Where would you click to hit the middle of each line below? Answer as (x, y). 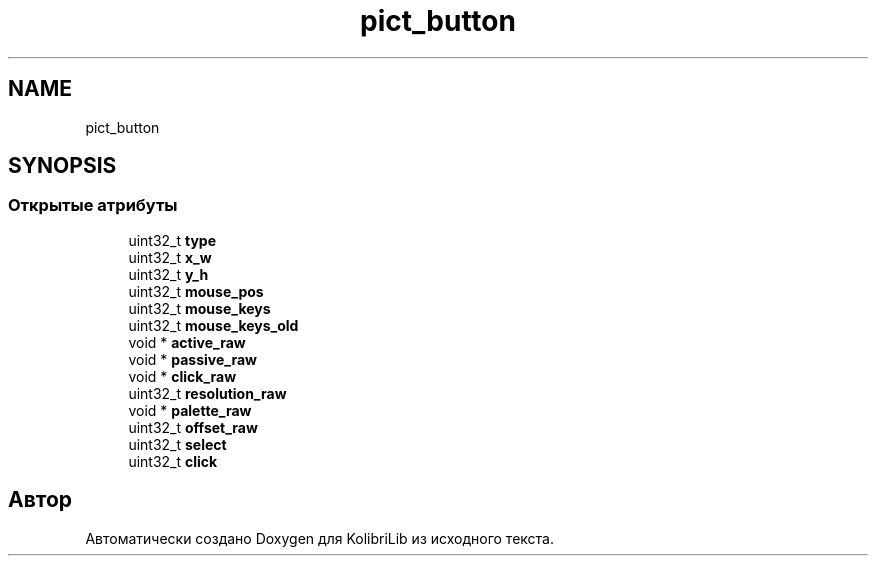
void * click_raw (182, 376)
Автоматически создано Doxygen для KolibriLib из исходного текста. (319, 538)
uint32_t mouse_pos (196, 291)
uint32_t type (172, 240)
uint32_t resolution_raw (207, 393)
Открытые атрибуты (93, 205)
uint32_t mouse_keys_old (213, 325)
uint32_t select (177, 444)
